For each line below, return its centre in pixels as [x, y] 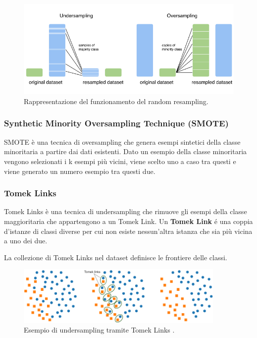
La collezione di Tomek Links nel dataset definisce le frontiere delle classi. [116, 257]
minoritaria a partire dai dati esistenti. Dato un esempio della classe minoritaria [126, 151]
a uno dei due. [26, 241]
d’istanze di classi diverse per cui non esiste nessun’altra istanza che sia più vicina [128, 231]
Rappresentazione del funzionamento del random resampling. [116, 101]
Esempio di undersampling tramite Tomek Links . [99, 330]
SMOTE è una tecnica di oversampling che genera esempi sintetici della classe [122, 141]
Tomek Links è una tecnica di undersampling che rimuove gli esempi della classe [126, 211]
